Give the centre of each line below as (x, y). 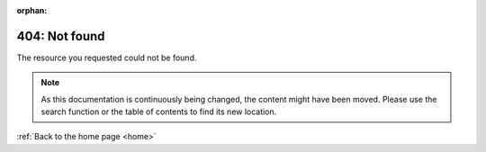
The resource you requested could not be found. (107, 58)
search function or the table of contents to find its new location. (159, 112)
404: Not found (61, 36)
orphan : (32, 10)
